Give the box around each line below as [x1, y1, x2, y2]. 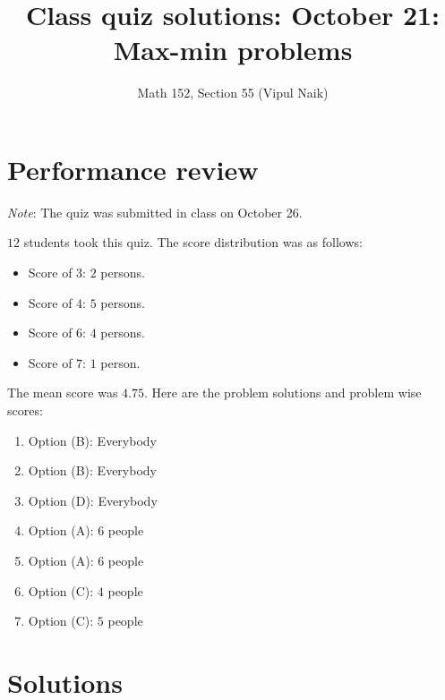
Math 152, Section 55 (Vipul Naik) [137, 83, 329, 102]
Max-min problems [113, 31, 353, 68]
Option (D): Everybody [28, 491, 158, 509]
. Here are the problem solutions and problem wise [144, 383, 422, 402]
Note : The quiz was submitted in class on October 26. [7, 202, 303, 221]
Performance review [7, 150, 259, 187]
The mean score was [7, 383, 118, 402]
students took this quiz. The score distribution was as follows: [23, 233, 363, 252]
